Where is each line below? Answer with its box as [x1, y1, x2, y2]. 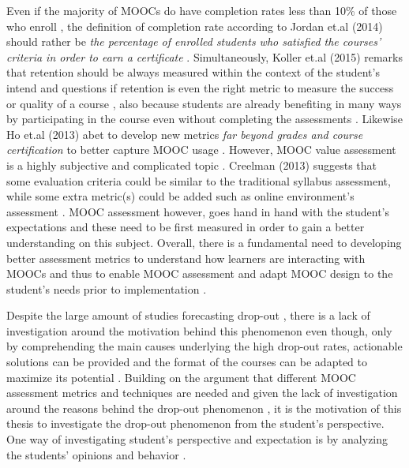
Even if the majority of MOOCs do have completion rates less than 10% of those [6, 2, 397, 18]
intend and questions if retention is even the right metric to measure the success [6, 79, 394, 95]
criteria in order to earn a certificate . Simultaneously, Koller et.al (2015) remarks [6, 48, 403, 65]
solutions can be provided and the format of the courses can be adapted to [6, 354, 367, 370]
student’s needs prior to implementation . [6, 280, 207, 297]
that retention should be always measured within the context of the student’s [6, 64, 380, 80]
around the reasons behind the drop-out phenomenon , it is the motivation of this [6, 399, 402, 416]
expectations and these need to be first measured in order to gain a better [6, 219, 365, 235]
